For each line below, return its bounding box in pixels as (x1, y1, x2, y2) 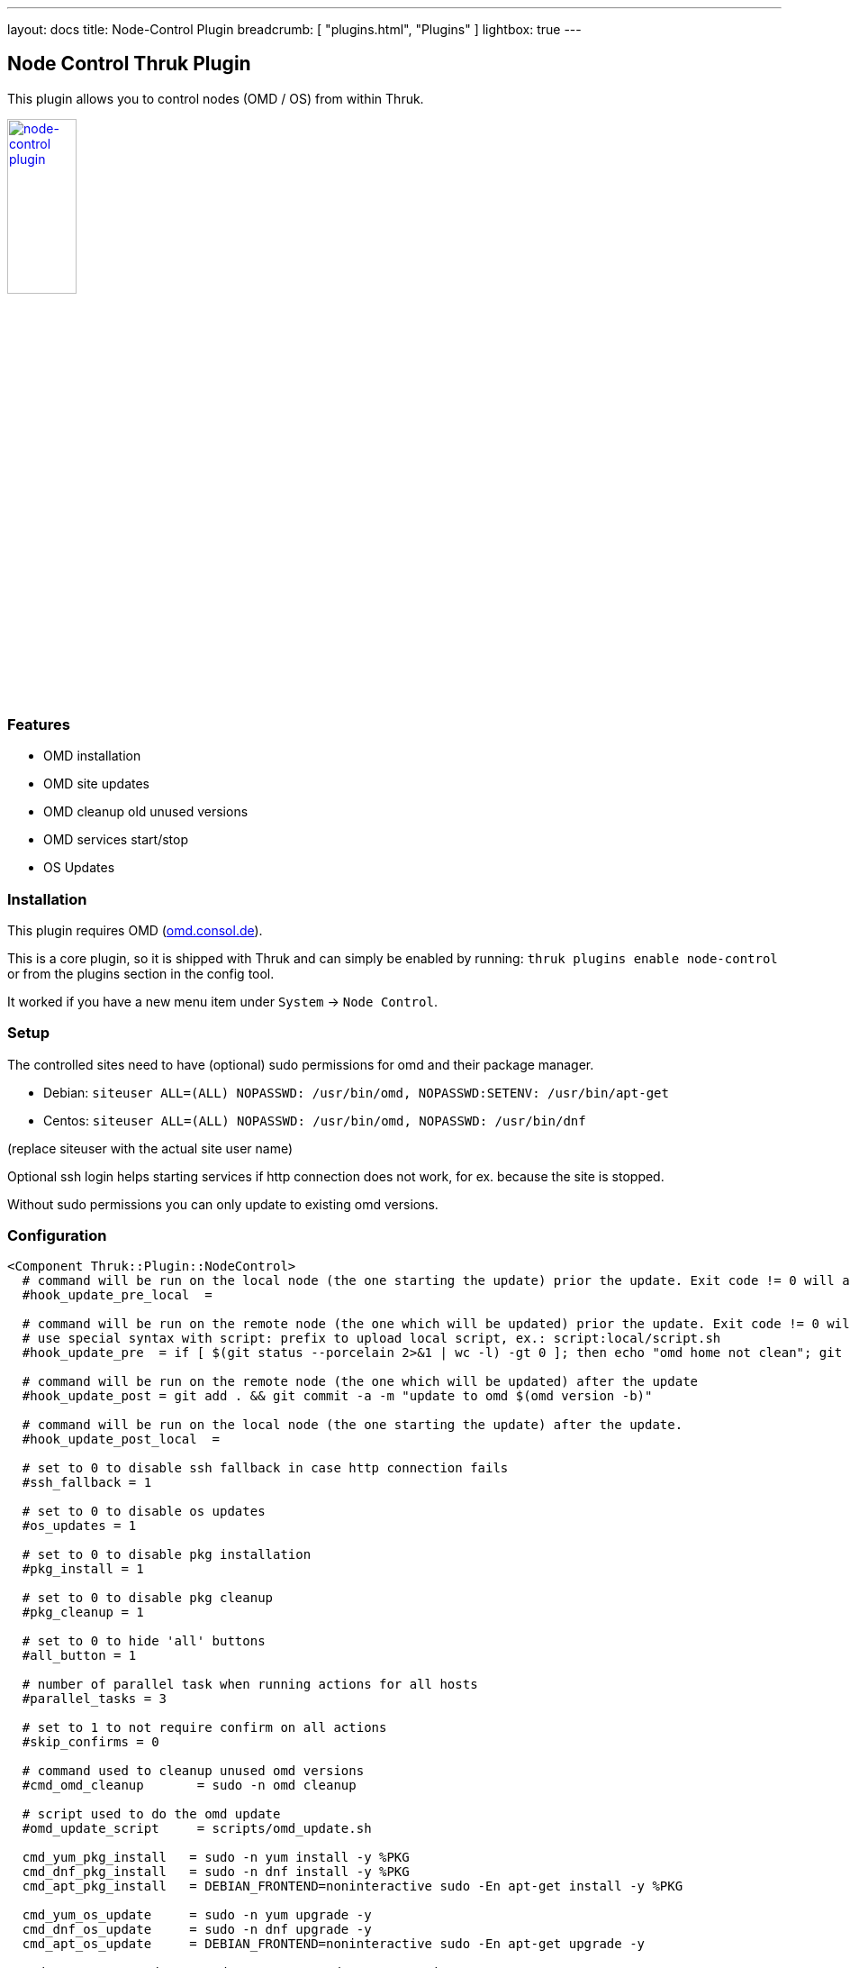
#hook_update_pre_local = (22, 1288, 212, 1303)
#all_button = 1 (22, 1648, 137, 1663)
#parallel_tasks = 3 (22, 1691, 167, 1707)
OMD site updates (43, 776, 149, 792)
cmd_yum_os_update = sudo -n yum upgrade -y (22, 1908, 372, 1923)
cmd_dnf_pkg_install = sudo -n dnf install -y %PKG (22, 1864, 410, 1880)
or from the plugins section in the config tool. (7, 965, 275, 981)
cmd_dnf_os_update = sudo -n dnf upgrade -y (22, 1922, 372, 1937)
